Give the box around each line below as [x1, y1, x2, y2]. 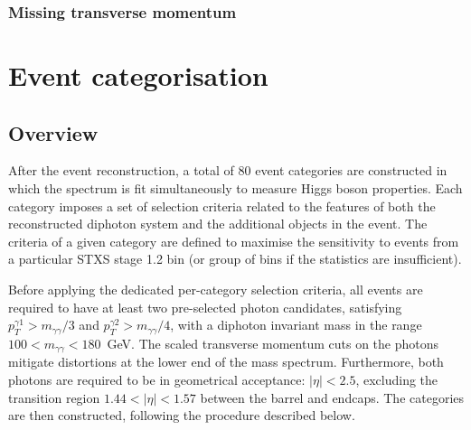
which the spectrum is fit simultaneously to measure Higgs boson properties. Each [8, 179, 463, 198]
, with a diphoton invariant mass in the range [170, 315, 422, 334]
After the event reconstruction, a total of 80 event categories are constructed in [8, 161, 447, 180]
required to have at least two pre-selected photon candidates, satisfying [8, 297, 402, 316]
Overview [8, 118, 99, 146]
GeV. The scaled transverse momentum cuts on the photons [107, 333, 439, 352]
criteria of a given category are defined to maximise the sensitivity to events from [8, 231, 459, 250]
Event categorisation [8, 57, 268, 94]
